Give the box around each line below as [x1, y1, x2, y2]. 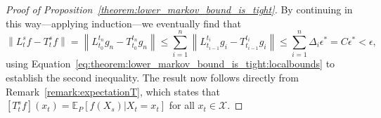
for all [169, 98, 195, 112]
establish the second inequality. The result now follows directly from [6, 70, 299, 84]
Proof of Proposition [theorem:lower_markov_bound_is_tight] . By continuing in [6, 2, 353, 16]
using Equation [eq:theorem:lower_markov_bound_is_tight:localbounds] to [6, 56, 335, 71]
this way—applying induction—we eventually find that [6, 15, 241, 30]
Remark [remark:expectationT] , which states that [6, 84, 220, 98]
